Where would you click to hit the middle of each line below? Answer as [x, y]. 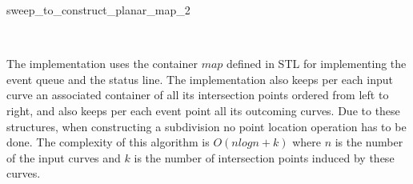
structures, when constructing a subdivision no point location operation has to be [206, 126]
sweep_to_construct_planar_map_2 [98, 10]
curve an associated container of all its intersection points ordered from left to [198, 95]
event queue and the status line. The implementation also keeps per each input [200, 79]
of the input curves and [64, 157]
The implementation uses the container [102, 64]
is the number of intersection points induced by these [264, 157]
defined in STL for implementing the [317, 64]
